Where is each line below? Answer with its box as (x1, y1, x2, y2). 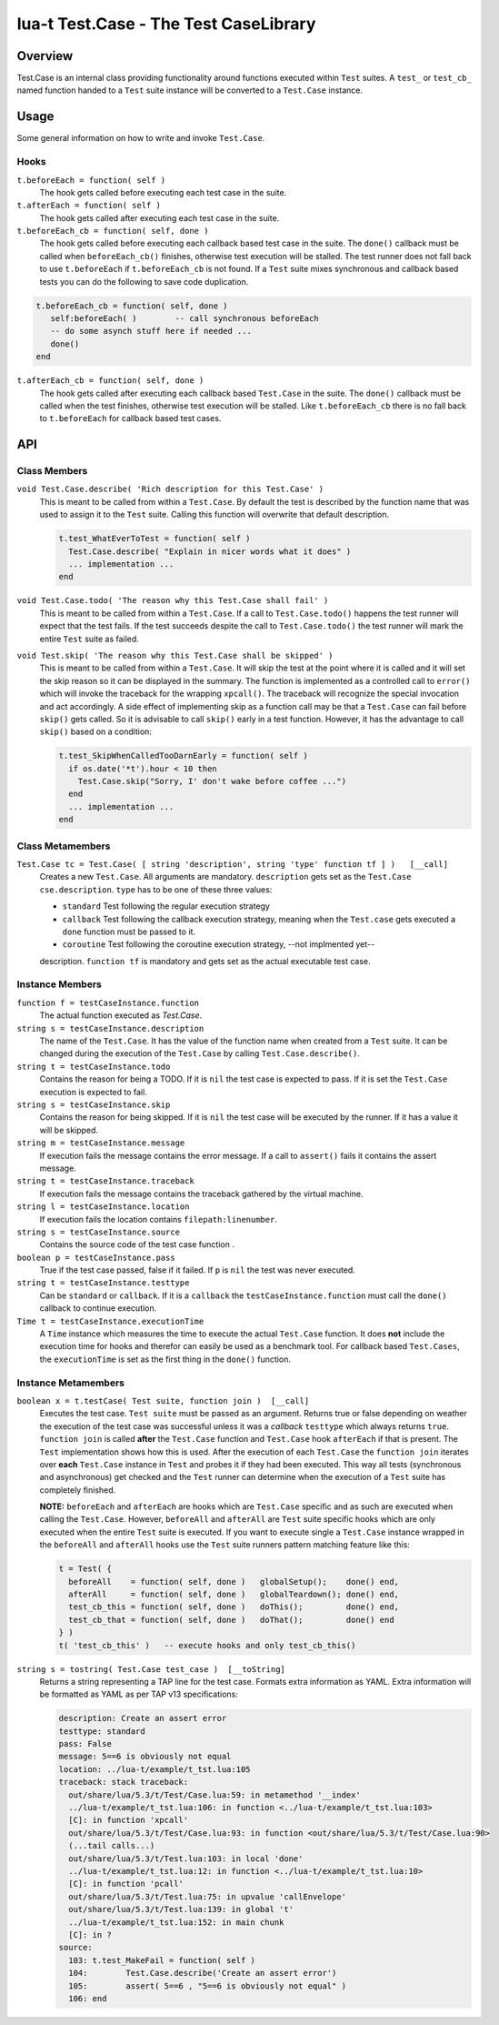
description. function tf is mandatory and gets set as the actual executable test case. (39, 955, 372, 966)
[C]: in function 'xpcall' (68, 1815, 189, 1826)
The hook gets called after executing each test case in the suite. (39, 212, 280, 223)
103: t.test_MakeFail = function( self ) (68, 1955, 256, 1965)
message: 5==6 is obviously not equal (58, 1751, 232, 1762)
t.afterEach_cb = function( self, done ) (16, 376, 205, 386)
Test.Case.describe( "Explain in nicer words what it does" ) (68, 546, 352, 557)
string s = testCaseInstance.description (16, 1023, 205, 1033)
